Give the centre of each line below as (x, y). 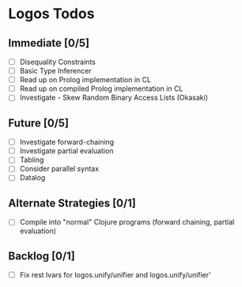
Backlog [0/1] (42, 256)
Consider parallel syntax (59, 169)
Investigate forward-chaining (67, 142)
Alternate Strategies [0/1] (72, 203)
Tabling (32, 160)
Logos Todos (51, 14)
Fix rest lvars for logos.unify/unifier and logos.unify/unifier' (115, 275)
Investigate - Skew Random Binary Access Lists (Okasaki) (113, 98)
